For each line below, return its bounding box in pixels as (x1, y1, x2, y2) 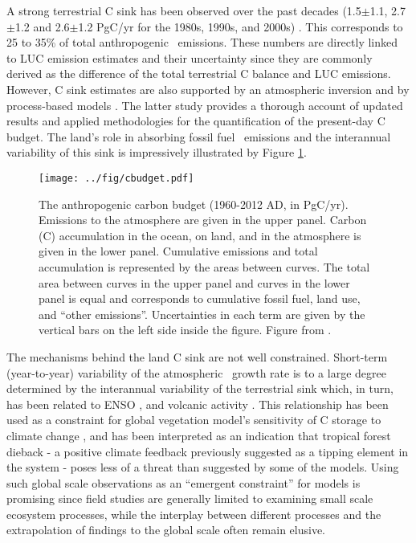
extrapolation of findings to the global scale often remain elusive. (6, 521, 325, 538)
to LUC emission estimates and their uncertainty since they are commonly (6, 49, 373, 66)
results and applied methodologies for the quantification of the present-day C (6, 112, 385, 129)
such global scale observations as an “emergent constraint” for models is (6, 474, 361, 491)
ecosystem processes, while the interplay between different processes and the (6, 505, 381, 522)
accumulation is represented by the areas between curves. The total (39, 258, 370, 275)
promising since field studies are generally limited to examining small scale (6, 490, 373, 507)
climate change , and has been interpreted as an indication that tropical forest (6, 427, 391, 443)
